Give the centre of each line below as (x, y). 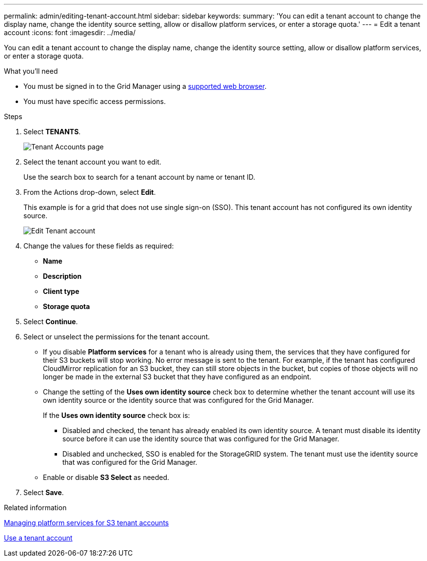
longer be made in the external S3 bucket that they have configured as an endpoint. (177, 377)
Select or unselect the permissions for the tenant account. (117, 337)
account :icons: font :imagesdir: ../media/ (70, 32)
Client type (61, 291)
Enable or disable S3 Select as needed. (106, 477)
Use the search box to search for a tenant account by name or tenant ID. (139, 177)
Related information (35, 508)
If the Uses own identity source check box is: (116, 415)
